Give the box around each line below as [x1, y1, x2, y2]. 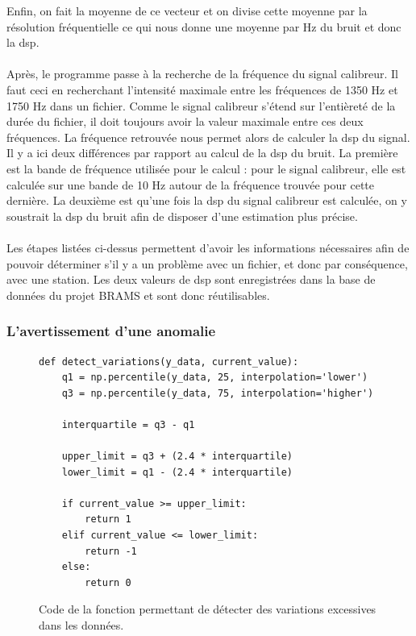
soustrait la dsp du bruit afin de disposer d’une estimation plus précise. [6, 207, 358, 224]
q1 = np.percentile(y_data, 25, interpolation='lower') [61, 372, 368, 384]
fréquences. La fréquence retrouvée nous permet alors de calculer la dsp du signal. [6, 128, 410, 145]
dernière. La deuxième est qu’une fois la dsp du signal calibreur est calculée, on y [6, 192, 407, 209]
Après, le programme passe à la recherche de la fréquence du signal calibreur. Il [6, 65, 398, 82]
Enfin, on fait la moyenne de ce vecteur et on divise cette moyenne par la [6, 2, 368, 19]
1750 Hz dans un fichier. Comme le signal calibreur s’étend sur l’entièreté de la [6, 97, 396, 114]
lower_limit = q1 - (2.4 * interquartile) [61, 466, 293, 478]
